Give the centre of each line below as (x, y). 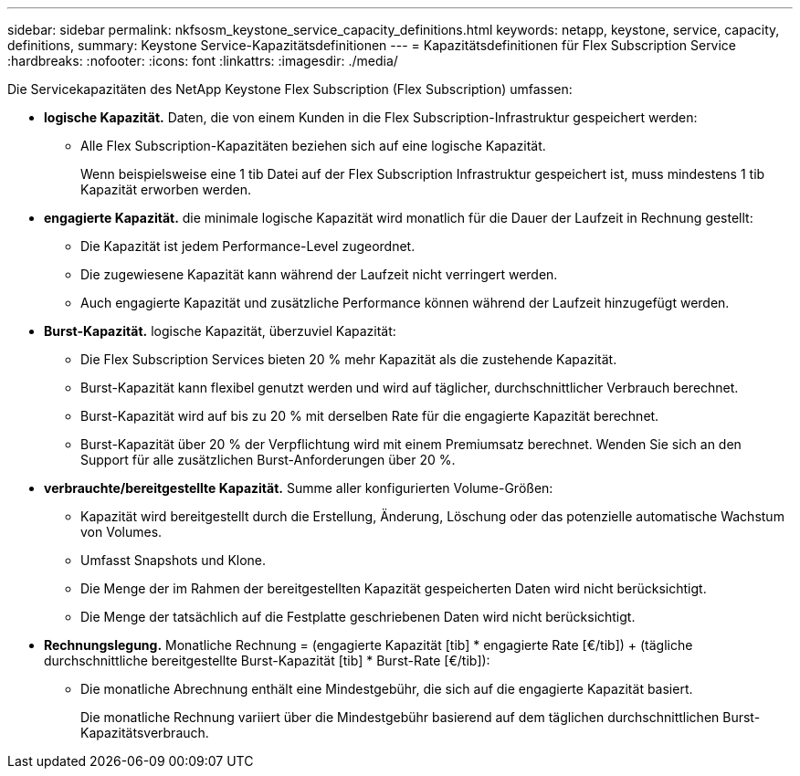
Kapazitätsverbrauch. (145, 733)
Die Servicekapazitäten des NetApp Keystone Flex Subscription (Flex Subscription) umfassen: (290, 89)
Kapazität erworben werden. (166, 189)
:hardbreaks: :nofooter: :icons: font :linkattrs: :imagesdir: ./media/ (203, 61)
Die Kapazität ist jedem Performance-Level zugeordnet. (248, 246)
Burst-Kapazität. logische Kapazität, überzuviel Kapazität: (220, 331)
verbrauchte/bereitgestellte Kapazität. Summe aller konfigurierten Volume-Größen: (299, 488)
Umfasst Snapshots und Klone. (174, 560)
